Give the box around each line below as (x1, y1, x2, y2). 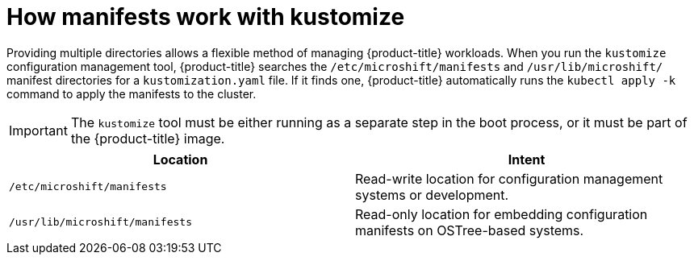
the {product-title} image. (70, 130, 225, 147)
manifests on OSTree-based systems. (355, 222, 584, 238)
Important (9, 122, 68, 139)
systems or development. (355, 186, 509, 203)
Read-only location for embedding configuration (355, 205, 648, 222)
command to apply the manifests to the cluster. (6, 86, 257, 101)
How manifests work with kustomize (6, 3, 405, 31)
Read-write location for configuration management (355, 170, 663, 187)
